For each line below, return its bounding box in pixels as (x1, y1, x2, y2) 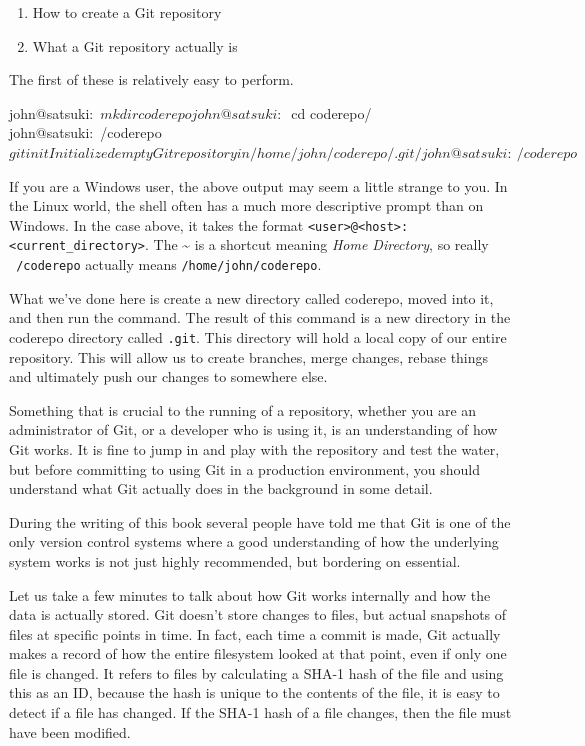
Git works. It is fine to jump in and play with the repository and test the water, (9, 438, 500, 459)
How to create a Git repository (32, 2, 222, 22)
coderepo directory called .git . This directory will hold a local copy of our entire (9, 326, 507, 347)
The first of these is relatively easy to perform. (9, 69, 294, 90)
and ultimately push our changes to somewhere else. (9, 366, 328, 387)
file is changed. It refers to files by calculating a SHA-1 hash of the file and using (9, 662, 504, 683)
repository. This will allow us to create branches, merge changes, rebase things (9, 346, 489, 367)
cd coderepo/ (291, 102, 372, 123)
